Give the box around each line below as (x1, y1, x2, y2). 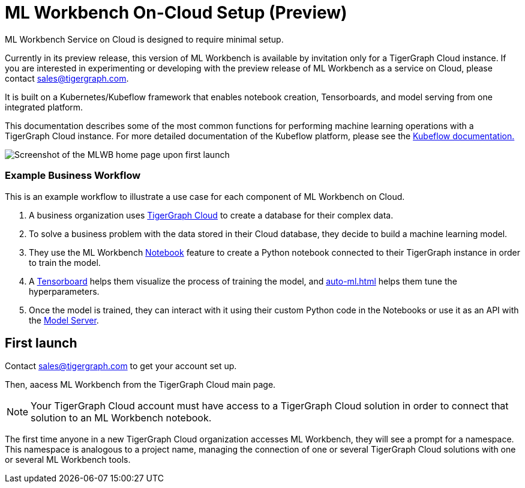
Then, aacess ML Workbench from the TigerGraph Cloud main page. (5, 379, 276, 390)
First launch (5, 335, 77, 351)
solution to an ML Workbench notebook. (31, 412, 212, 424)
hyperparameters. (29, 286, 100, 297)
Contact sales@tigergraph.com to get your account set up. (5, 361, 237, 372)
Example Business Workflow (5, 169, 141, 182)
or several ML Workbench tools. (5, 454, 131, 465)
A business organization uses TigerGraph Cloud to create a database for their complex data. (29, 209, 394, 220)
